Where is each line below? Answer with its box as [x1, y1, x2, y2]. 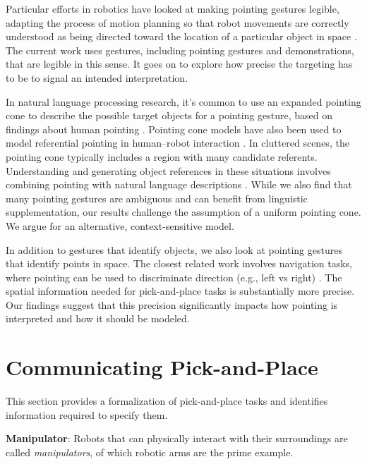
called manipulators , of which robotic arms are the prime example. [6, 444, 294, 459]
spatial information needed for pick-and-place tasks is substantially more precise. [6, 283, 355, 298]
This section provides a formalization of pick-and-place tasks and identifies [6, 393, 328, 408]
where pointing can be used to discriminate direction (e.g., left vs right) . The [6, 269, 342, 284]
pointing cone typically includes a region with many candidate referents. [6, 149, 318, 164]
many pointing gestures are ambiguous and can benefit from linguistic [6, 190, 308, 205]
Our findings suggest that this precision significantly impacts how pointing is [6, 297, 338, 312]
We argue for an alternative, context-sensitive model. [6, 218, 234, 233]
